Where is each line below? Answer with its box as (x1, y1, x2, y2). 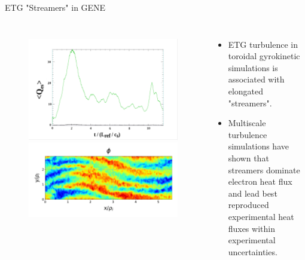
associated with (228, 73, 285, 85)
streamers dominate (228, 163, 300, 176)
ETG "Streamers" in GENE (5, 1, 106, 13)
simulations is (228, 61, 278, 74)
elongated (228, 84, 264, 97)
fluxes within (228, 222, 275, 234)
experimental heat (228, 210, 294, 222)
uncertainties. (228, 245, 277, 258)
